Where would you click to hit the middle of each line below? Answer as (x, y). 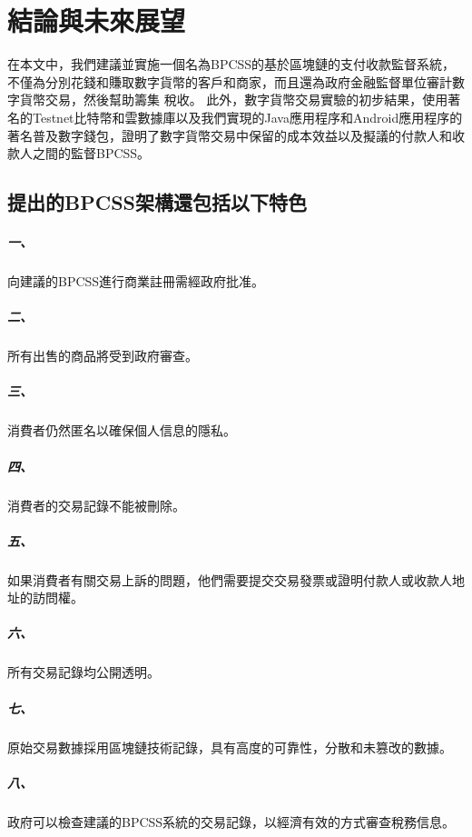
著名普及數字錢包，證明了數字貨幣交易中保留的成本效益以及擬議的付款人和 (230, 135)
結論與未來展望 (97, 20)
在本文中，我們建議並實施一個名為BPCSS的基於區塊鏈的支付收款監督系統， (231, 64)
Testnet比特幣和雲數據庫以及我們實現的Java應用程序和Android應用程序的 (247, 117)
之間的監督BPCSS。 (91, 153)
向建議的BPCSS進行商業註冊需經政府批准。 (136, 281)
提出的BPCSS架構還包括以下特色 (157, 202)
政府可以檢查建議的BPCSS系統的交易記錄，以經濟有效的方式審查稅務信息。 (231, 821)
